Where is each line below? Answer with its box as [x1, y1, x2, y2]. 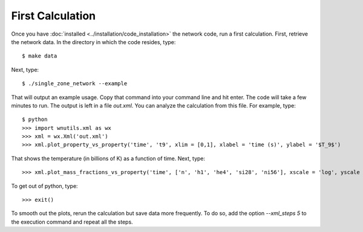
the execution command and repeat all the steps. [11, 218, 133, 225]
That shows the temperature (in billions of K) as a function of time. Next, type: [11, 155, 206, 162]
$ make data [22, 53, 57, 60]
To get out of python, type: [11, 182, 78, 190]
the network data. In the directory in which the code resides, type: [11, 38, 176, 45]
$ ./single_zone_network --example [22, 80, 128, 87]
